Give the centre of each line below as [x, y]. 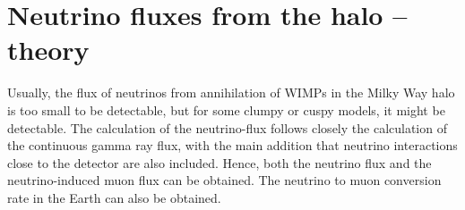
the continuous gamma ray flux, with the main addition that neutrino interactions [232, 145]
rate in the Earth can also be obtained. [114, 197]
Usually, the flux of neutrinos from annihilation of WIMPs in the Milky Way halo [231, 92]
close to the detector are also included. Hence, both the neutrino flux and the [220, 162]
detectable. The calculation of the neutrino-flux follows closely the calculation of [227, 127]
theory [48, 50]
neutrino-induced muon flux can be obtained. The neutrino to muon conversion [224, 180]
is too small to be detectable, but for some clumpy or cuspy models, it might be [226, 109]
